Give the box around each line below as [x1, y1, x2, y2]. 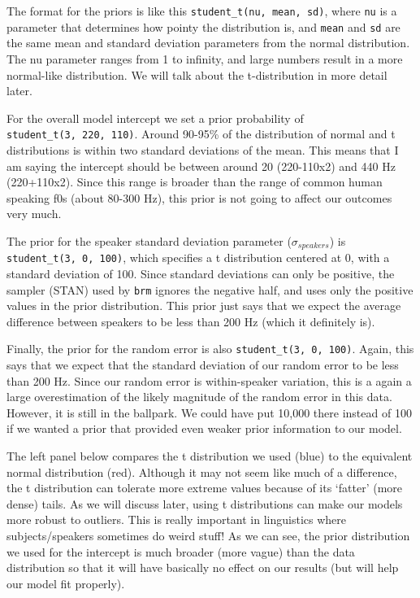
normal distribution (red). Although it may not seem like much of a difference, [6, 463, 397, 480]
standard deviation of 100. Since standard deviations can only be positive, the [6, 265, 395, 282]
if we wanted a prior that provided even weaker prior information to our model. [6, 420, 402, 437]
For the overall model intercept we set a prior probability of [6, 109, 304, 126]
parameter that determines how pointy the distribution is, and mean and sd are [6, 18, 401, 35]
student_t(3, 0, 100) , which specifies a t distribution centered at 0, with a [6, 249, 390, 266]
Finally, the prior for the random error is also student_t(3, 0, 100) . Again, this [6, 340, 414, 357]
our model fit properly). [6, 574, 125, 591]
